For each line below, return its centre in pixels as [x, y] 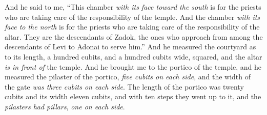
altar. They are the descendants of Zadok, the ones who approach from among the [134, 36]
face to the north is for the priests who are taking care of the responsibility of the [132, 27]
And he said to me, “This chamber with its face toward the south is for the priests [133, 7]
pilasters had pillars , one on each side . [65, 106]
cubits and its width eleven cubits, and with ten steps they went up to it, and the [133, 96]
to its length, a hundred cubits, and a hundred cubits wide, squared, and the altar [133, 56]
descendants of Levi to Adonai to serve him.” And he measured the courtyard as [130, 47]
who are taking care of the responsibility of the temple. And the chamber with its [132, 17]
